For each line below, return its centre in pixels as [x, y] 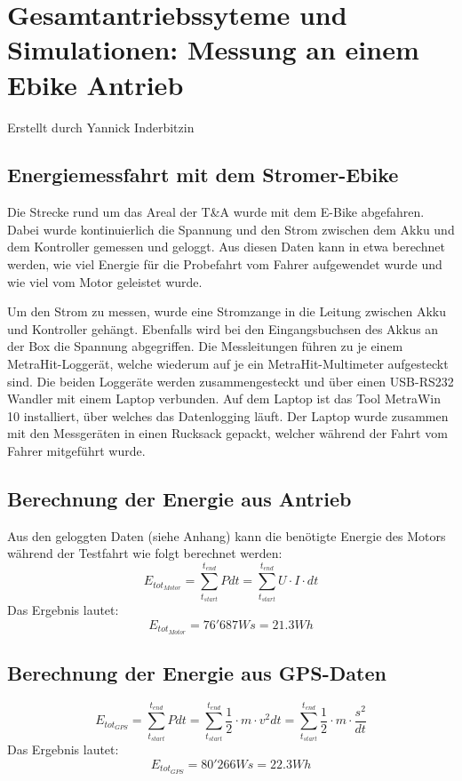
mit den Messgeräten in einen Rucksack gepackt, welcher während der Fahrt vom [227, 433]
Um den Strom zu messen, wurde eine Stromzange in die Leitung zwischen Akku [227, 311]
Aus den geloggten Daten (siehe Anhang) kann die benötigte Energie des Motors [227, 535]
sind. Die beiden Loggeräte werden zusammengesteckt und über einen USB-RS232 [231, 381]
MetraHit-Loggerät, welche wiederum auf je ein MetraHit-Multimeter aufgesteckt [228, 364]
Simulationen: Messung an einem [213, 49]
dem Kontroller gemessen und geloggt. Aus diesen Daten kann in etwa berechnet [226, 247]
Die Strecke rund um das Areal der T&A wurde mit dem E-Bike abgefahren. [216, 212]
